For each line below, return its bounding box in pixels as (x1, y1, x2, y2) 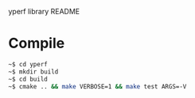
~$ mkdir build (8, 67, 59, 76)
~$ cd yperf (8, 60, 48, 68)
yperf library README (8, 7, 80, 16)
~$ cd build (8, 75, 48, 83)
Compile (8, 35, 65, 52)
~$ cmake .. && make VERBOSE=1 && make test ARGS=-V (8, 82, 187, 90)
